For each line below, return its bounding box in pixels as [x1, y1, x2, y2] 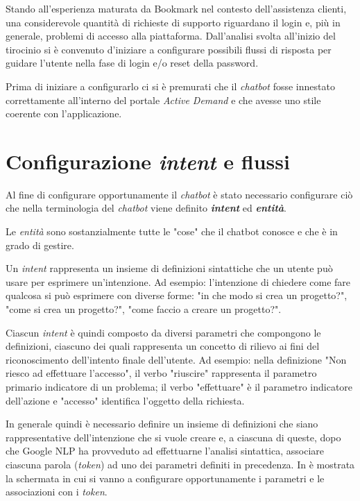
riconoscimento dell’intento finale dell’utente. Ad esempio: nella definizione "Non [6, 352, 347, 366]
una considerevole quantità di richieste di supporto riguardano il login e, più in [6, 15, 341, 29]
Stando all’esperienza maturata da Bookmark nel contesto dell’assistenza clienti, [6, 1, 347, 15]
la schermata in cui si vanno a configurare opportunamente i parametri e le [6, 470, 325, 485]
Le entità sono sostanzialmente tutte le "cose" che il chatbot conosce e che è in [6, 224, 338, 239]
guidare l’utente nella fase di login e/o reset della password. [6, 56, 259, 70]
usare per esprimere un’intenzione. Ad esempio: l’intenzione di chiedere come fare [6, 274, 351, 289]
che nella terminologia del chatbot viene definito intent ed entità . [6, 201, 287, 215]
